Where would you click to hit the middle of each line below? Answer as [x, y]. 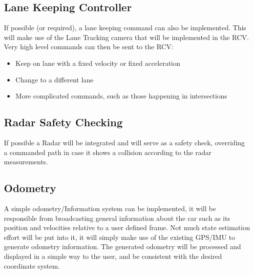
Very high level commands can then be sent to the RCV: [89, 47]
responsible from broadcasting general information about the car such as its [117, 218]
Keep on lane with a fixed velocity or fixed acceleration [98, 63]
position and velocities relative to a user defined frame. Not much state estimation [127, 227]
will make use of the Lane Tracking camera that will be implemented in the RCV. [127, 37]
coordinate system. [32, 265]
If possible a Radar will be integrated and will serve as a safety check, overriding [125, 142]
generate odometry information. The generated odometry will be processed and [123, 246]
